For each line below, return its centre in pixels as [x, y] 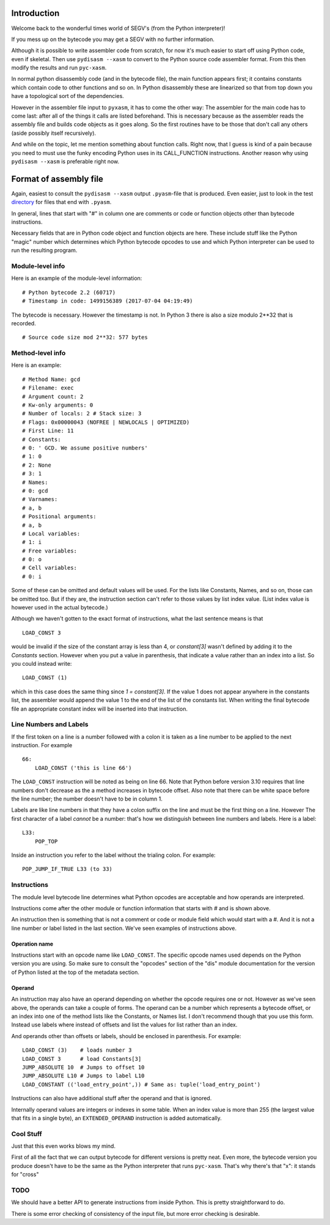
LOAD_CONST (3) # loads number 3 [77, 1050]
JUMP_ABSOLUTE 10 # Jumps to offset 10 [83, 1067]
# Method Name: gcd [51, 379]
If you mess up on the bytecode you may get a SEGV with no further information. [113, 39]
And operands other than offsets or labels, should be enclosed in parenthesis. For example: [126, 1036]
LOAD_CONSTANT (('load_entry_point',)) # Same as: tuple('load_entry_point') [141, 1084]
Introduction [35, 13]
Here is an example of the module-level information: [77, 278]
